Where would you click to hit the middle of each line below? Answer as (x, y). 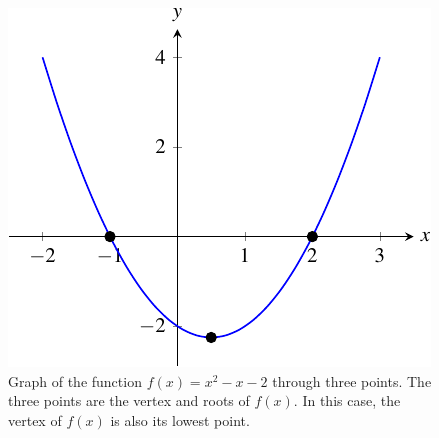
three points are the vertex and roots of (129, 400)
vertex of (35, 419)
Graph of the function (75, 380)
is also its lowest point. (180, 419)
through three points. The (352, 380)
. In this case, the (347, 400)
